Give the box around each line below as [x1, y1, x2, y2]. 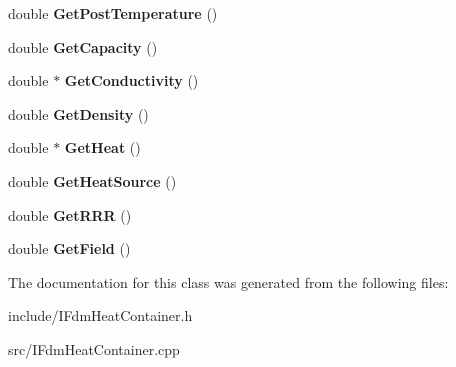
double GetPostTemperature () [8, 3, 218, 23]
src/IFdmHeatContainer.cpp [8, 338, 180, 359]
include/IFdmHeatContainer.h [8, 305, 193, 326]
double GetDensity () [8, 103, 149, 124]
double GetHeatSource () [8, 170, 177, 191]
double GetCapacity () [8, 36, 158, 57]
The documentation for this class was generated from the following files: [8, 271, 449, 292]
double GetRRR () [8, 204, 132, 225]
